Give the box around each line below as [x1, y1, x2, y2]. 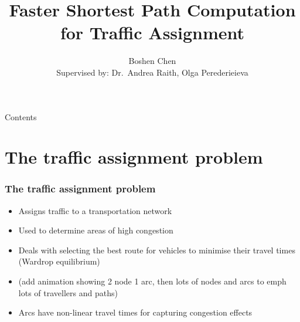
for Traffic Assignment [60, 21, 245, 45]
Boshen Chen [128, 55, 176, 67]
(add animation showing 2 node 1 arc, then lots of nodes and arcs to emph [18, 275, 287, 287]
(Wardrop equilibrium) [18, 255, 100, 267]
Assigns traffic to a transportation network [18, 204, 172, 216]
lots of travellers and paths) [18, 286, 118, 299]
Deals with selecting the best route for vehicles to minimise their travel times [18, 243, 295, 256]
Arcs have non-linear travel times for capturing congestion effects [18, 306, 253, 318]
